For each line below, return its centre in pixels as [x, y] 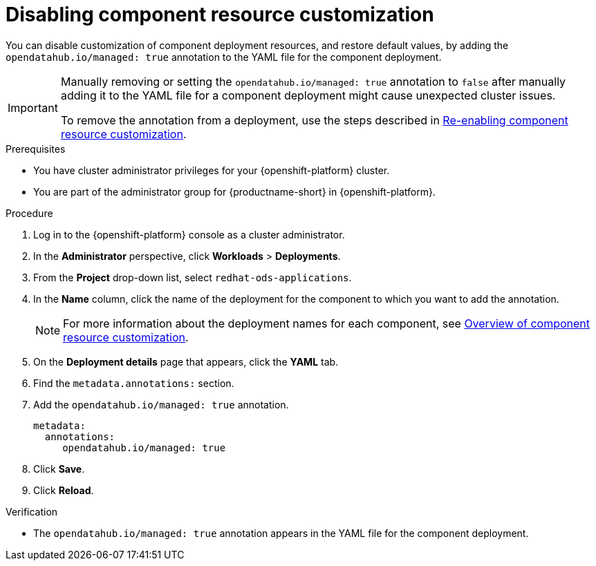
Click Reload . [64, 490]
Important [33, 107]
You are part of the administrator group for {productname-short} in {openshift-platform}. [234, 191]
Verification [32, 511]
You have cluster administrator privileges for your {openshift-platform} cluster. [212, 170]
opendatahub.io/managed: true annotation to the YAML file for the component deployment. [224, 57]
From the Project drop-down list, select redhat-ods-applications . [193, 277]
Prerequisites [36, 149]
